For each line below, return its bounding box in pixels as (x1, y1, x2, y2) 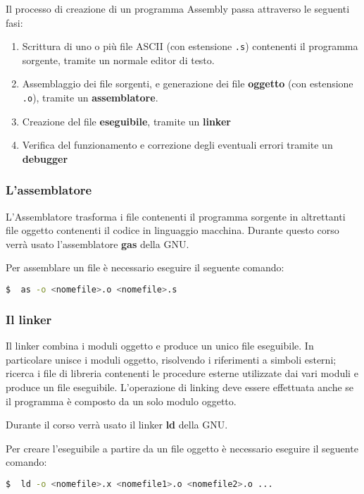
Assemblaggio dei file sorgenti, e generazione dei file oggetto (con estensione (22, 76, 353, 91)
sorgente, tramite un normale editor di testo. (22, 52, 215, 67)
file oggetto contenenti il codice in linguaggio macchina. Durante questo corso (6, 223, 339, 237)
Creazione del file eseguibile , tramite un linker (22, 113, 231, 128)
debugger (22, 151, 68, 166)
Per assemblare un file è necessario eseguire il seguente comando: (6, 260, 284, 275)
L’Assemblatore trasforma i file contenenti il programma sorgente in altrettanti (6, 209, 346, 223)
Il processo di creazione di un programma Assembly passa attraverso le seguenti (6, 1, 350, 16)
